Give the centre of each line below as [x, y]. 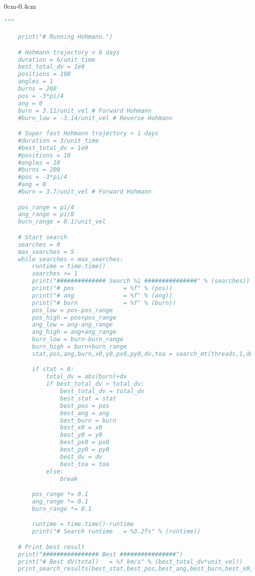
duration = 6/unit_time [57, 60]
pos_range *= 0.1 [60, 494]
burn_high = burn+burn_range [79, 347]
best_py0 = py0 [85, 450]
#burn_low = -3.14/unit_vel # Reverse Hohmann [95, 118]
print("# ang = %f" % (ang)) [102, 295]
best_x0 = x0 [81, 428]
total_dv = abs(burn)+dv [86, 377]
